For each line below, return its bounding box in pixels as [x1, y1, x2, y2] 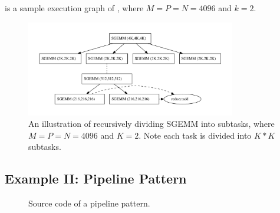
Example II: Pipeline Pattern [5, 169, 187, 188]
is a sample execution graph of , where [5, 2, 144, 14]
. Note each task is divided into [139, 129, 252, 141]
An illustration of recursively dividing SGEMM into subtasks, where [28, 117, 275, 130]
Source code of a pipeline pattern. [28, 197, 150, 209]
